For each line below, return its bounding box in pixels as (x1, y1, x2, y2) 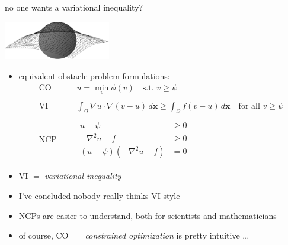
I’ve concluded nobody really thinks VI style (18, 189, 180, 201)
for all (238, 102, 260, 110)
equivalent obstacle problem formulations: (18, 70, 170, 82)
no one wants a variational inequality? (5, 1, 143, 13)
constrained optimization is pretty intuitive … (85, 229, 248, 241)
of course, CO (18, 229, 69, 241)
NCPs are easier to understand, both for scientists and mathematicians (18, 209, 277, 221)
